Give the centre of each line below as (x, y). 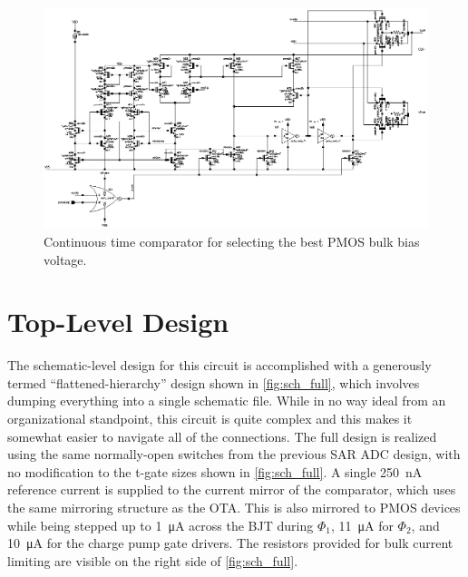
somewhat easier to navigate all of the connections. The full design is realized (222, 436)
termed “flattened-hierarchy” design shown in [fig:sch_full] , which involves (214, 382)
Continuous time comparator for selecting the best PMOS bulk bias (232, 241)
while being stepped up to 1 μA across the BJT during (161, 525)
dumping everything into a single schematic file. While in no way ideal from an (227, 401)
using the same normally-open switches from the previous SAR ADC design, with (234, 454)
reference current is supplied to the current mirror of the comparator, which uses (232, 489)
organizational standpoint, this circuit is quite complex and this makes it (210, 419)
